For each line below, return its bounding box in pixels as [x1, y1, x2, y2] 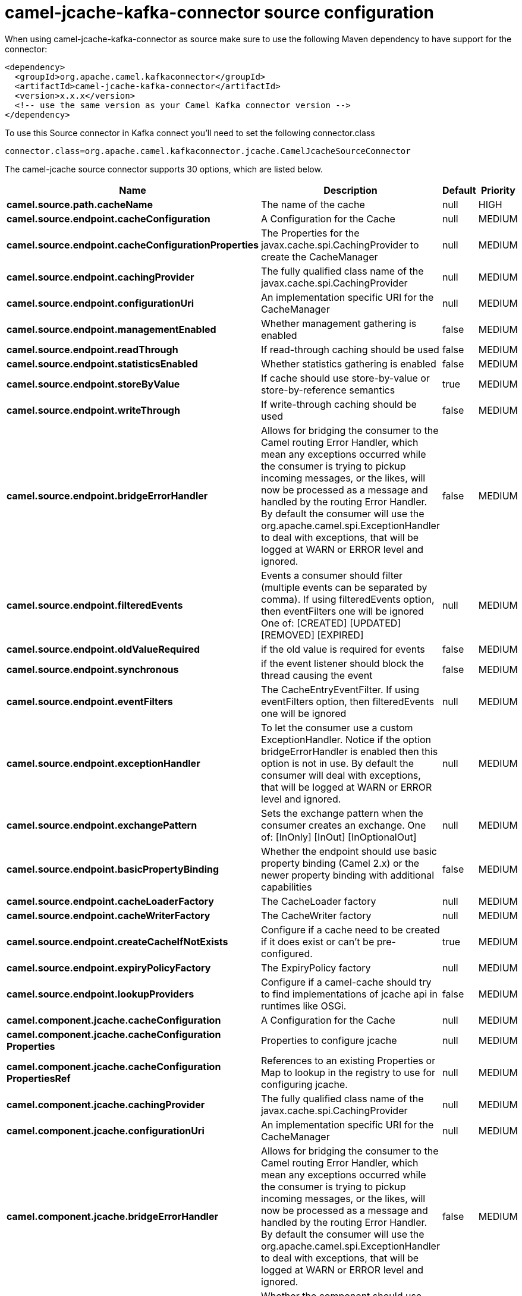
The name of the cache [261, 198, 365, 210]
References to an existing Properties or [261, 1054, 436, 1067]
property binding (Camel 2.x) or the [261, 857, 420, 869]
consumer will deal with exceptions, [261, 769, 421, 781]
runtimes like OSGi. [261, 999, 347, 1012]
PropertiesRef [7, 1072, 71, 1084]
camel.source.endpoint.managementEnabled [7, 323, 216, 335]
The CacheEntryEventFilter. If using [261, 683, 419, 696]
